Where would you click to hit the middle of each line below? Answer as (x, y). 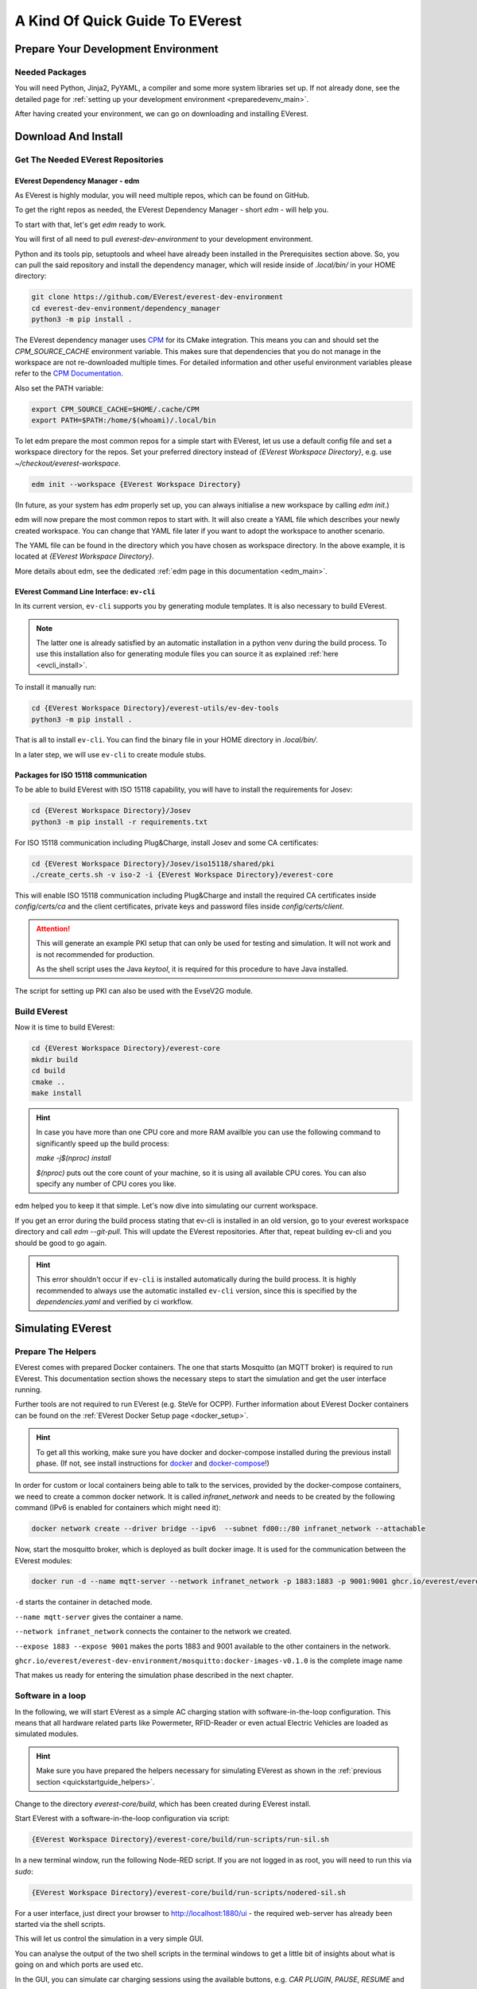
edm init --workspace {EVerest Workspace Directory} (136, 484)
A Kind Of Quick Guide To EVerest (128, 21)
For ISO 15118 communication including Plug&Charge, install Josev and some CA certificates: (167, 843)
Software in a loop (50, 1696)
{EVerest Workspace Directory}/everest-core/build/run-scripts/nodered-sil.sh (188, 1892)
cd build (48, 1071)
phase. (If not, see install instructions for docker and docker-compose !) (153, 1463)
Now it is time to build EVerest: (65, 1027)
